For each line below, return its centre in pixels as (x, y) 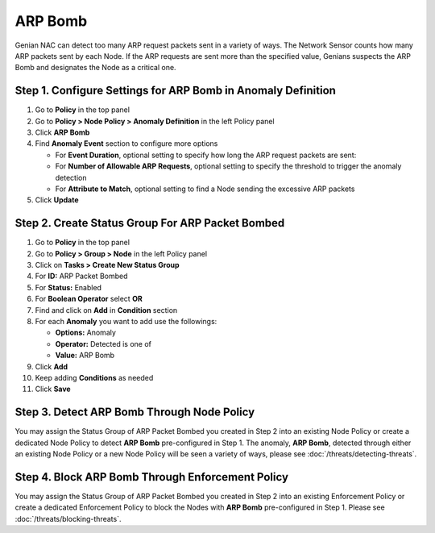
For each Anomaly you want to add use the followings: (126, 321)
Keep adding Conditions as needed (94, 377)
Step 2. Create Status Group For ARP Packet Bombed (150, 223)
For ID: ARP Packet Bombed (81, 276)
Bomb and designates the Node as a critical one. (95, 68)
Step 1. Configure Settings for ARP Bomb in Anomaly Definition (175, 91)
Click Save (53, 389)
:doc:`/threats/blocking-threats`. (68, 518)
